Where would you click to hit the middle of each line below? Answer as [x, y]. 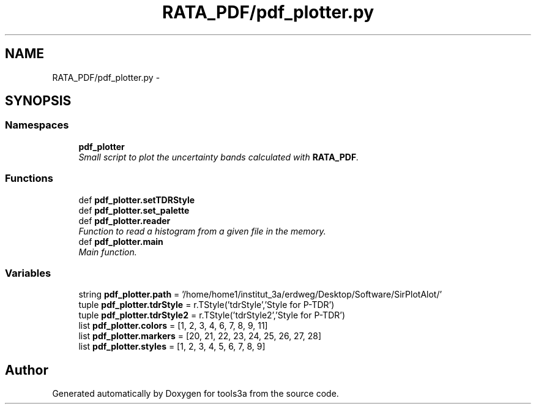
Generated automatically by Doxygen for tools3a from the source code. [195, 394]
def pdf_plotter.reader [125, 220]
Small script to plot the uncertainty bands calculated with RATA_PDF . [219, 157]
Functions [29, 178]
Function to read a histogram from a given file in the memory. [202, 231]
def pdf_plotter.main [121, 241]
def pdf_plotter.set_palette [134, 210]
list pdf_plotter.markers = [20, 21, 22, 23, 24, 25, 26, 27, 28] [200, 336]
